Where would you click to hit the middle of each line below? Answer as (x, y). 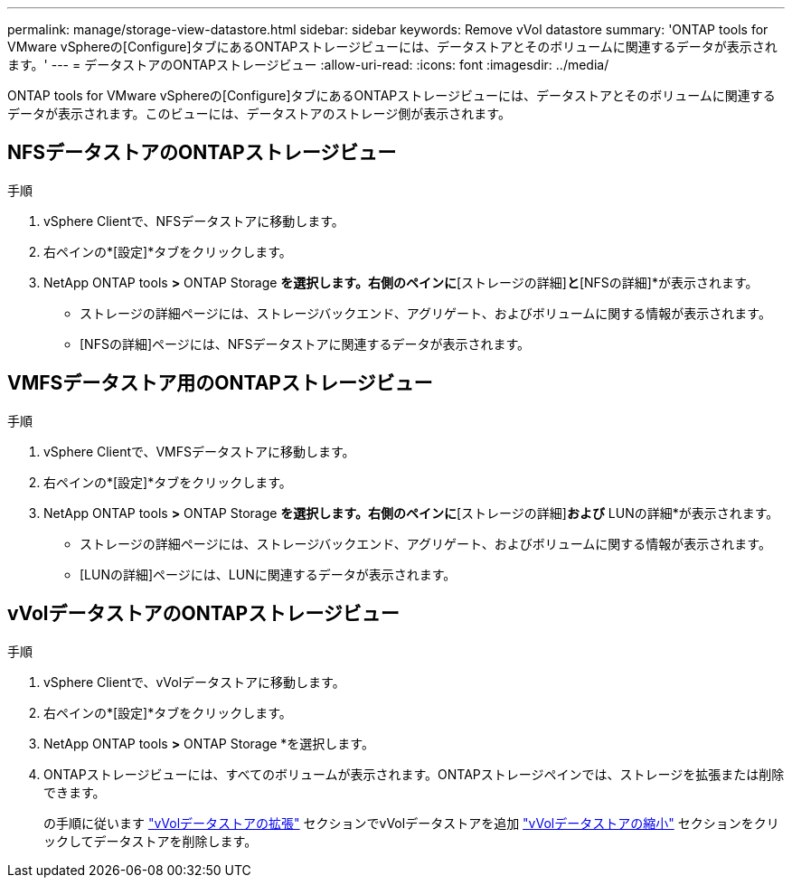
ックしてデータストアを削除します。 (151, 841)
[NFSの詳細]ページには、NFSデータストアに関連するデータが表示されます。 (305, 344)
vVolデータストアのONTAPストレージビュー (203, 614)
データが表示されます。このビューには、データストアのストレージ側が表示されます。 (259, 113)
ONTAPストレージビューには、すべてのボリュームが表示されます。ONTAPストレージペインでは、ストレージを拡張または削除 (414, 774)
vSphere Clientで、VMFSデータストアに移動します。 (199, 451)
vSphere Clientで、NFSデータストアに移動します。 (194, 221)
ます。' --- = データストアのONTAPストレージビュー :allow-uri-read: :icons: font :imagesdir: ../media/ (308, 65)
